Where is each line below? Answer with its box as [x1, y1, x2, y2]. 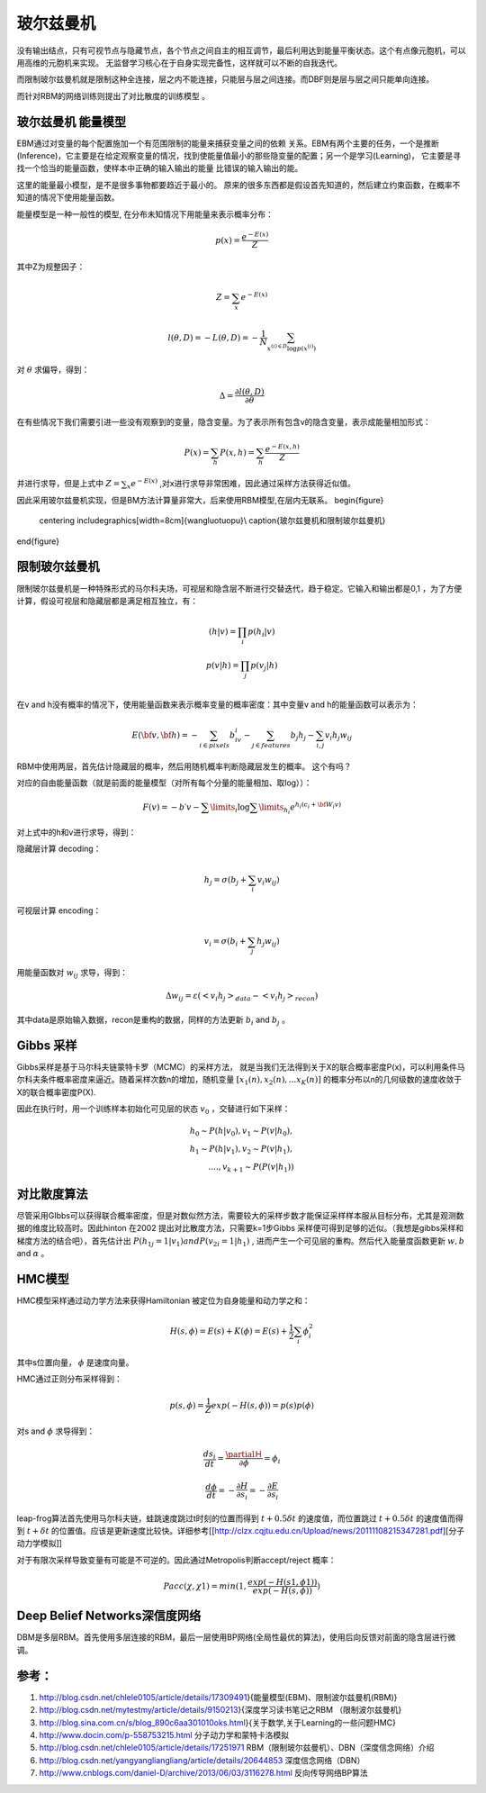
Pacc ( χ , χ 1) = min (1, [163, 1580, 247, 1591]
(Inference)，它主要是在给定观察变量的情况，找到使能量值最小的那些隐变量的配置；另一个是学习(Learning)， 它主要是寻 [16, 150, 462, 161]
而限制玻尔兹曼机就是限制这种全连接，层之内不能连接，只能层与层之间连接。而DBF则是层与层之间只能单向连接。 [16, 74, 435, 85]
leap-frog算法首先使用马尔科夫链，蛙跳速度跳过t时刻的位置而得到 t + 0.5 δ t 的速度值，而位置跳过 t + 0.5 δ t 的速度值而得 [16, 1513, 463, 1524]
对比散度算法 [16, 1186, 88, 1201]
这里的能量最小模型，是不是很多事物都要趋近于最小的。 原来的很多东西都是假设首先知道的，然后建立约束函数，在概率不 [16, 179, 461, 190]
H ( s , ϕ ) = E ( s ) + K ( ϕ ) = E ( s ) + [169, 1327, 288, 1336]
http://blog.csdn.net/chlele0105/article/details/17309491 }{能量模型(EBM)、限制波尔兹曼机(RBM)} [39, 1691, 398, 1702]
